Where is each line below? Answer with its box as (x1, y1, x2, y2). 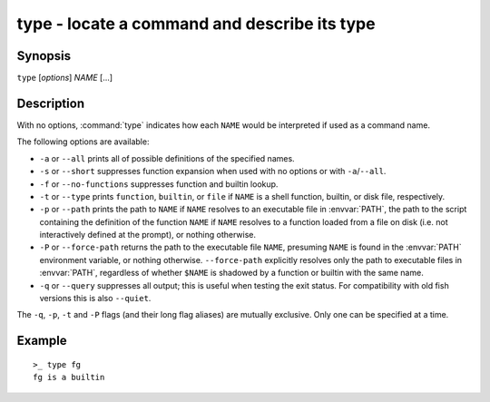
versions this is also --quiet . (39, 293, 152, 304)
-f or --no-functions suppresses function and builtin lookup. (39, 178, 279, 190)
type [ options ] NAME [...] (16, 73, 113, 83)
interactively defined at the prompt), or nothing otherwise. (39, 230, 257, 240)
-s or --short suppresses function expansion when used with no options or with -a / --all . (39, 166, 387, 177)
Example (16, 333, 67, 348)
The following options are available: (16, 136, 150, 147)
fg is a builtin (33, 372, 105, 383)
